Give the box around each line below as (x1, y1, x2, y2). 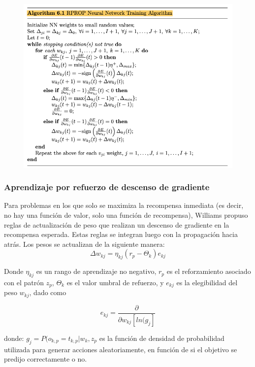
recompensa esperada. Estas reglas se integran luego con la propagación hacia (4, 229, 238, 239)
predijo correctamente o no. (4, 354, 87, 364)
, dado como (29, 287, 66, 298)
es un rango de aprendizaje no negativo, (36, 266, 157, 276)
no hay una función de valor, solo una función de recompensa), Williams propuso (4, 210, 248, 220)
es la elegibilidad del (176, 277, 238, 287)
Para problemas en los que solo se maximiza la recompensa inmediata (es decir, (4, 200, 244, 210)
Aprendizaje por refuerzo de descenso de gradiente (4, 181, 210, 193)
